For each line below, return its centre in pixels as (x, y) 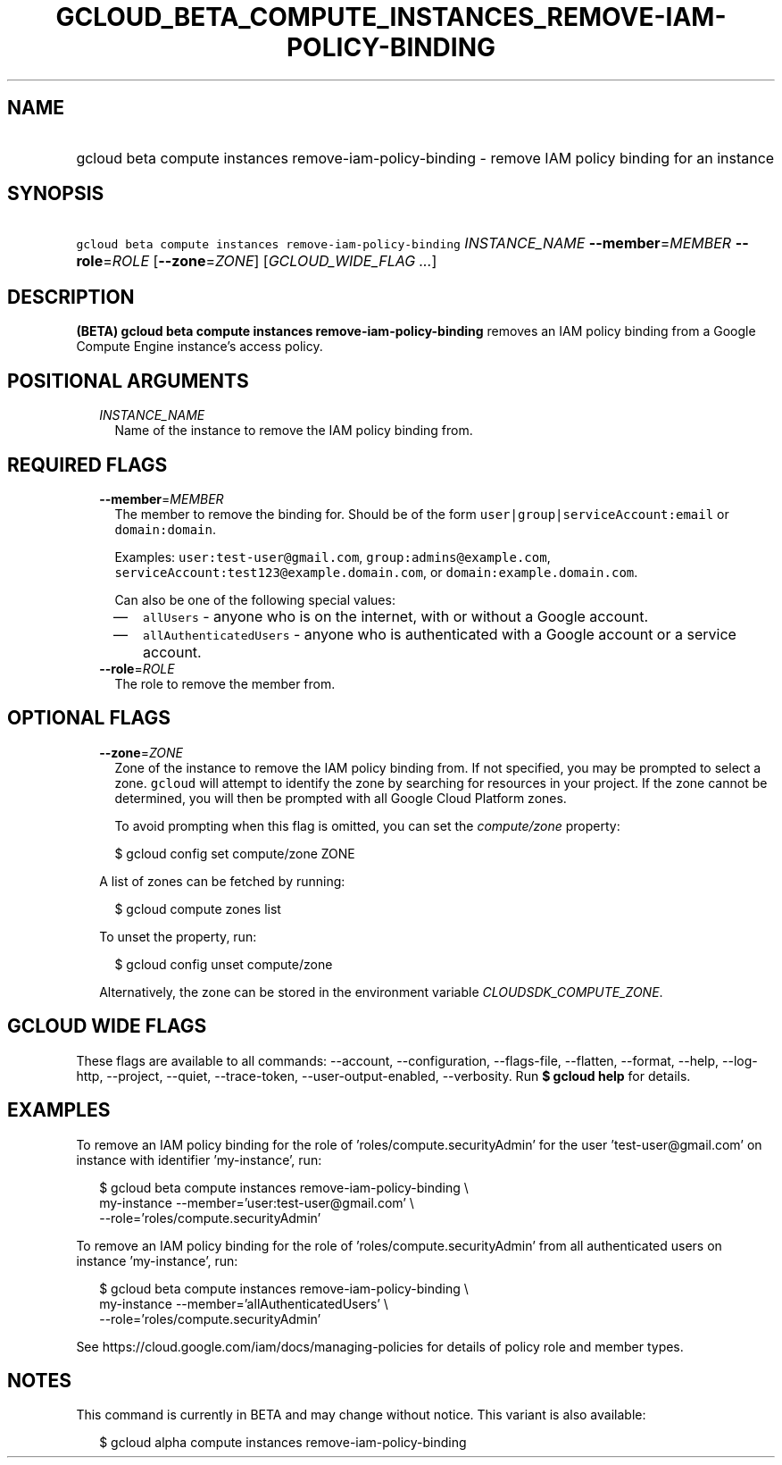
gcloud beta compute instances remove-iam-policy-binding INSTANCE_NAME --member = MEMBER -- (412, 243)
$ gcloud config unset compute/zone (224, 964)
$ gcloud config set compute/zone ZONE (235, 853)
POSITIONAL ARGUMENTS (128, 381)
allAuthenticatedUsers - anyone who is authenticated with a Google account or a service (440, 634)
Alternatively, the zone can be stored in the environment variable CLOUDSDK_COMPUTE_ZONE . (381, 992)
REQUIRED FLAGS (87, 465)
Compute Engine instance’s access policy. (200, 347)
